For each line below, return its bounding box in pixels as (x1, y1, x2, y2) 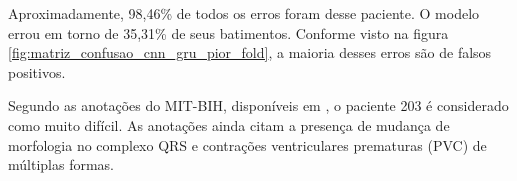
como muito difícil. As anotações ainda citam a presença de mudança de (8, 114, 450, 135)
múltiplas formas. (8, 154, 114, 175)
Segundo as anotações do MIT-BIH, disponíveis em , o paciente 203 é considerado (8, 95, 509, 116)
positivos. (8, 61, 66, 82)
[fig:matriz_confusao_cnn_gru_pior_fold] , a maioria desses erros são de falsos (8, 42, 492, 63)
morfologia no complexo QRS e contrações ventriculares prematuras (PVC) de (8, 134, 487, 155)
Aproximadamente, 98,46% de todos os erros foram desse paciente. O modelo (8, 3, 480, 23)
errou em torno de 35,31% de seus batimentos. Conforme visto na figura (8, 22, 449, 43)
